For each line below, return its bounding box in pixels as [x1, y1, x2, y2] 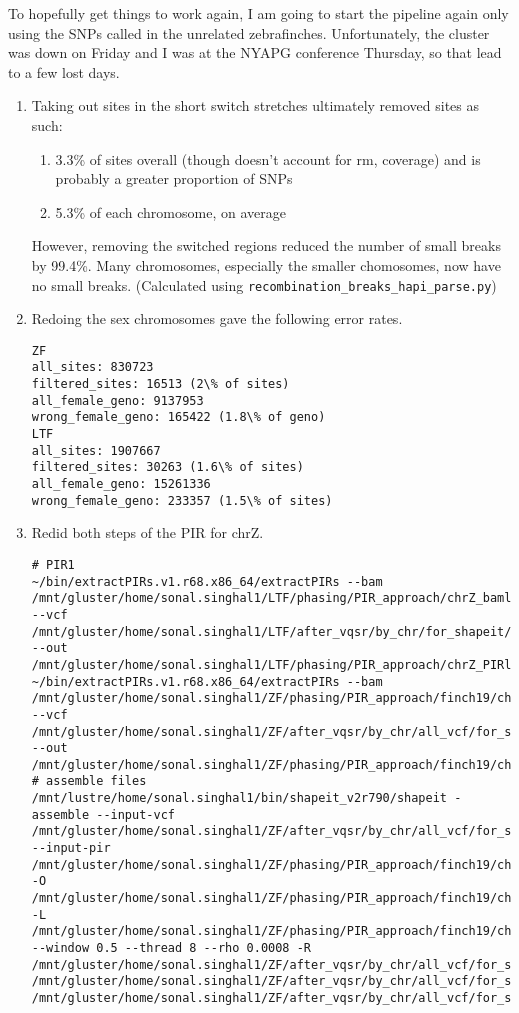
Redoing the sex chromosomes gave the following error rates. [31, 308, 403, 329]
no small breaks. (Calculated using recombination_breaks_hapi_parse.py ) [31, 274, 497, 295]
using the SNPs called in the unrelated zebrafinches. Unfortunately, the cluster [8, 22, 490, 43]
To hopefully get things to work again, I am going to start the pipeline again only [8, 3, 509, 23]
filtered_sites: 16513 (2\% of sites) [31, 377, 290, 392]
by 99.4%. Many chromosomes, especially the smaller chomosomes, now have [31, 254, 501, 275]
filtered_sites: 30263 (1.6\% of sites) [31, 460, 304, 475]
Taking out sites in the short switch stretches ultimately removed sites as [31, 95, 479, 116]
